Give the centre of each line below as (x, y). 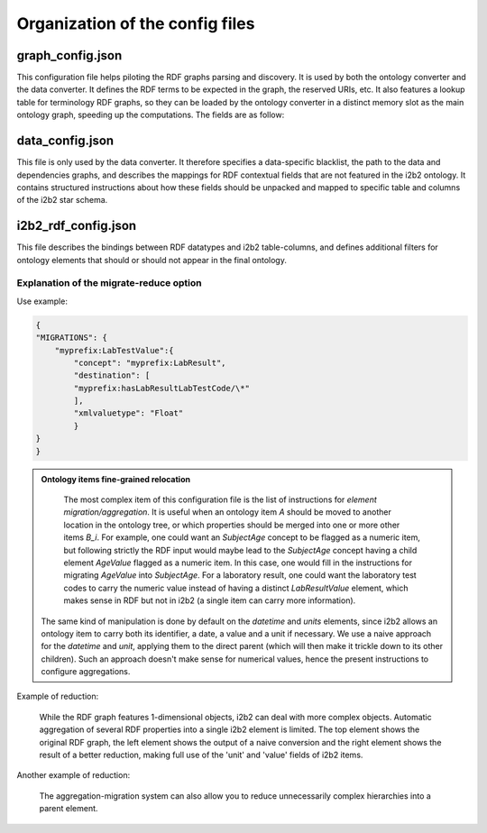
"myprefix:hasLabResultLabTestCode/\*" (161, 388)
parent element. (69, 809)
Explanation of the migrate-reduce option (109, 283)
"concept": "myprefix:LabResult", (150, 362)
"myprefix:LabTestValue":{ (115, 350)
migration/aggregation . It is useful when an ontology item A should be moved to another (227, 512)
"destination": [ (112, 375)
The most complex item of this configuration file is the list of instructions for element (221, 499)
